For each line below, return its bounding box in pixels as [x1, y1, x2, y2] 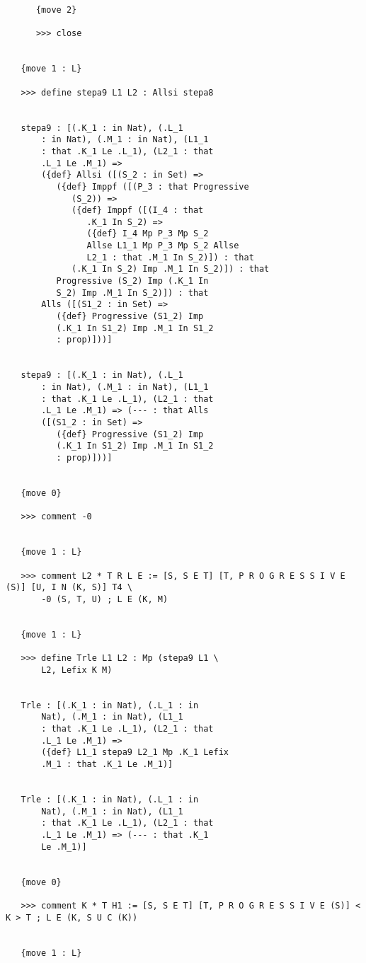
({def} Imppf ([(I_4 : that [72, 205, 204, 216]
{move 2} [35, 5, 77, 15]
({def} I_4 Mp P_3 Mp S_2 [86, 229, 209, 239]
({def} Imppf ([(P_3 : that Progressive [56, 181, 249, 192]
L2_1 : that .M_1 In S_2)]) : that [86, 252, 254, 263]
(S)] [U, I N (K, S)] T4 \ [6, 582, 132, 593]
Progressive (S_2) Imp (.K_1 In [56, 276, 209, 287]
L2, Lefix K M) [41, 664, 113, 675]
